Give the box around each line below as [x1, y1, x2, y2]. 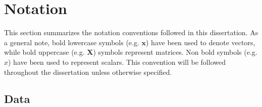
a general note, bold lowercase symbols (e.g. [4, 37, 139, 47]
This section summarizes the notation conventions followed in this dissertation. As [4, 27, 258, 38]
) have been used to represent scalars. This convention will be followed [8, 56, 226, 67]
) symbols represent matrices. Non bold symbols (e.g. [93, 47, 257, 57]
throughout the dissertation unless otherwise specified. [4, 66, 172, 77]
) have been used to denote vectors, [146, 37, 255, 47]
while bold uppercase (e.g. [4, 47, 85, 57]
